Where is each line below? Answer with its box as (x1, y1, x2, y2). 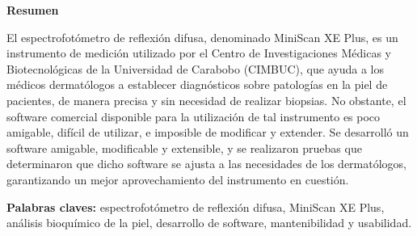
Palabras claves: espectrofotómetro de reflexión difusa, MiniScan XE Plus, (6, 198, 385, 215)
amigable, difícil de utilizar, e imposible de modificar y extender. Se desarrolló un (6, 124, 409, 141)
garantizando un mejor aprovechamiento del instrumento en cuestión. (6, 171, 349, 188)
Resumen (6, 2, 59, 18)
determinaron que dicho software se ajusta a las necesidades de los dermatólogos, (6, 155, 406, 172)
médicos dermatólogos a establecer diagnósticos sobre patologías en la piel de (6, 76, 388, 93)
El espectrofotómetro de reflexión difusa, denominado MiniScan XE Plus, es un (6, 28, 398, 45)
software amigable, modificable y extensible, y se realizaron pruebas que (6, 139, 362, 156)
